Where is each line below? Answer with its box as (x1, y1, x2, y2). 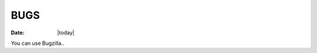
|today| (57, 29, 75, 36)
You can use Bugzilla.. (11, 40, 65, 47)
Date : (11, 29, 25, 36)
